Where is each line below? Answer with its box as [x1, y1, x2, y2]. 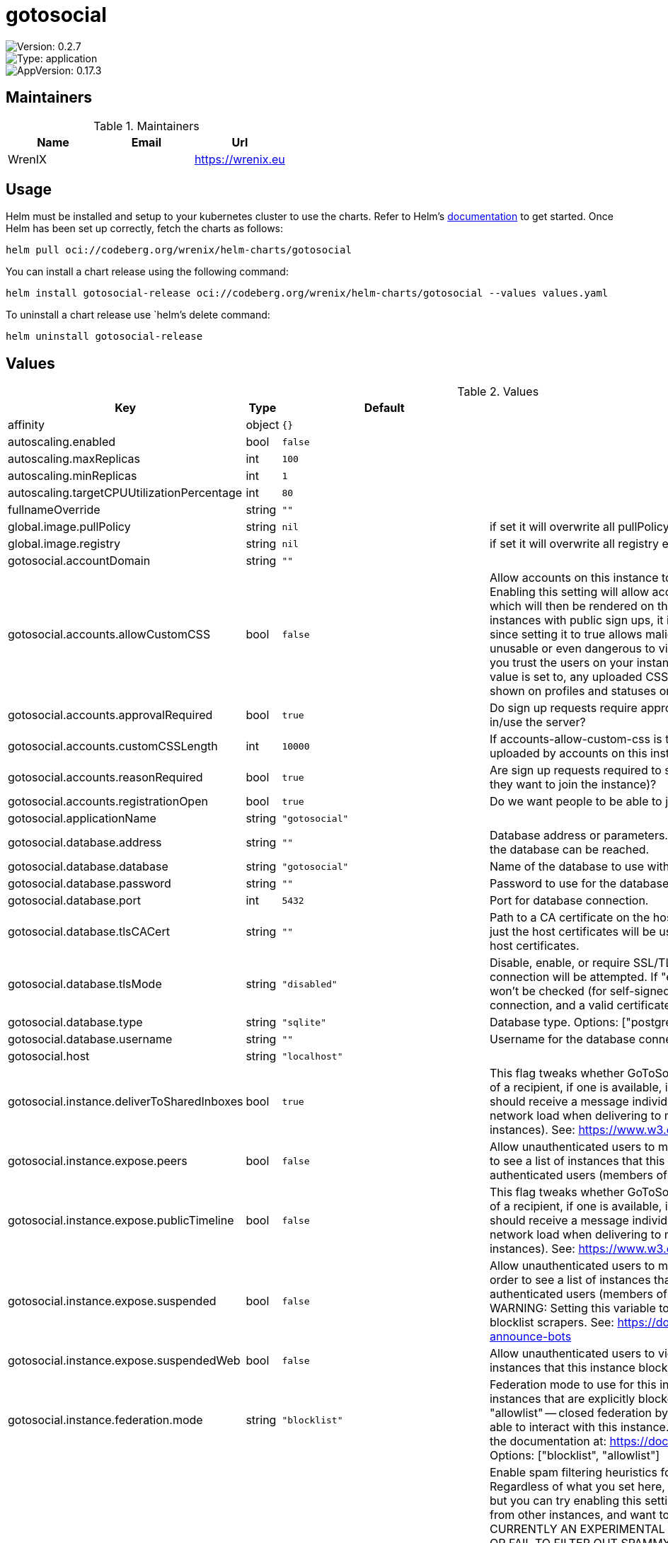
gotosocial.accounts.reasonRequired [8, 770, 203, 785]
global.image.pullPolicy [8, 520, 131, 534]
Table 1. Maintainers [93, 118, 200, 133]
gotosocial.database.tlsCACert [8, 924, 170, 939]
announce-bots [489, 1329, 572, 1344]
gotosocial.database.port [8, 893, 141, 908]
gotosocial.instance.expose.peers [8, 1154, 188, 1169]
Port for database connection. [489, 893, 649, 908]
